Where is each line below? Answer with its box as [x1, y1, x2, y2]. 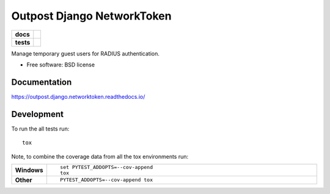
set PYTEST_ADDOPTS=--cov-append [60, 163, 153, 170]
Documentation [11, 77, 72, 87]
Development [11, 109, 64, 119]
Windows [15, 165, 43, 174]
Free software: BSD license [26, 61, 95, 68]
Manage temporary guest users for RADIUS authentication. [11, 49, 160, 57]
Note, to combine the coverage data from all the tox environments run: [11, 153, 189, 160]
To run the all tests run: [11, 125, 70, 132]
